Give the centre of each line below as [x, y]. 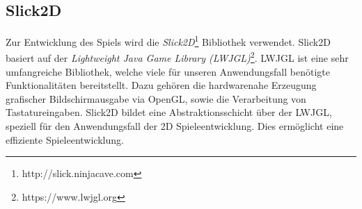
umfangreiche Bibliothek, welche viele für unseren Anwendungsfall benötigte [168, 71]
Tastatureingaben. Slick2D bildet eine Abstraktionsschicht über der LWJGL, [169, 112]
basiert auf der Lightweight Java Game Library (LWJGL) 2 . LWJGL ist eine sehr [177, 57]
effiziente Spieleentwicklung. [65, 139]
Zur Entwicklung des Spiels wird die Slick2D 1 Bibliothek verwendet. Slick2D [168, 41]
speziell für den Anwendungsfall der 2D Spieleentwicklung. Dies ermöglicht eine [175, 126]
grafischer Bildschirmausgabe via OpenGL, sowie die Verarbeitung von [156, 98]
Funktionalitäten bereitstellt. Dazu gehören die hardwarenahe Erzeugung [161, 85]
